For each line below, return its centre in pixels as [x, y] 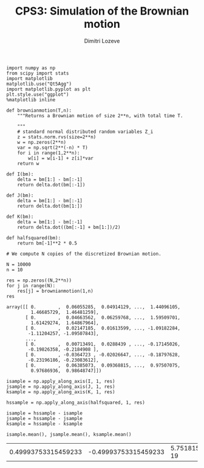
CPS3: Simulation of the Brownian [102, 11]
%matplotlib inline [31, 100]
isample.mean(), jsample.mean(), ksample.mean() [69, 434]
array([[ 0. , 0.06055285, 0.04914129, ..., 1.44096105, [93, 307]
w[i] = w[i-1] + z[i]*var [61, 158]
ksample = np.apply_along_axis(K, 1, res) [61, 392]
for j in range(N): [31, 286]
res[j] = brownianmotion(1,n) [56, 291]
